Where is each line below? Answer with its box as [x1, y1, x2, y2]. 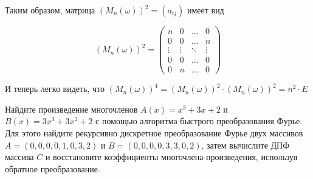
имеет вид [187, 4, 224, 16]
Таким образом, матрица [5, 4, 95, 16]
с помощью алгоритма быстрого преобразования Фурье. [95, 114, 303, 127]
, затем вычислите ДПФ [201, 138, 290, 151]
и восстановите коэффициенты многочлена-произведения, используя [45, 150, 298, 163]
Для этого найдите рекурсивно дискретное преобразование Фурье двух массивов [5, 127, 303, 139]
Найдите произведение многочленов [5, 102, 138, 115]
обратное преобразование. [5, 162, 100, 175]
